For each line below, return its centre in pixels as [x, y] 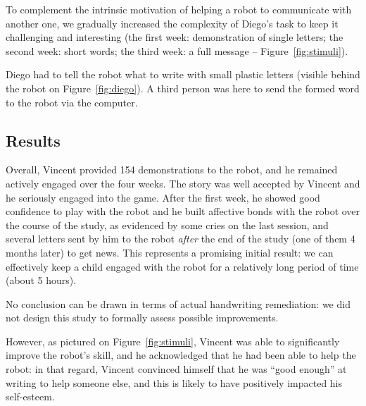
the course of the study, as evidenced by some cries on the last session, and [167, 224]
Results [33, 140]
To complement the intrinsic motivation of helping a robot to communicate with [179, 9]
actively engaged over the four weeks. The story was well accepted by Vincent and [183, 183]
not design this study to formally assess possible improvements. [142, 318]
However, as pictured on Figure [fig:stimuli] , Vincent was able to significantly [173, 341]
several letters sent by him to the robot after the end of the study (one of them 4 [181, 239]
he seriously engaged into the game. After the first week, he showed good [163, 197]
